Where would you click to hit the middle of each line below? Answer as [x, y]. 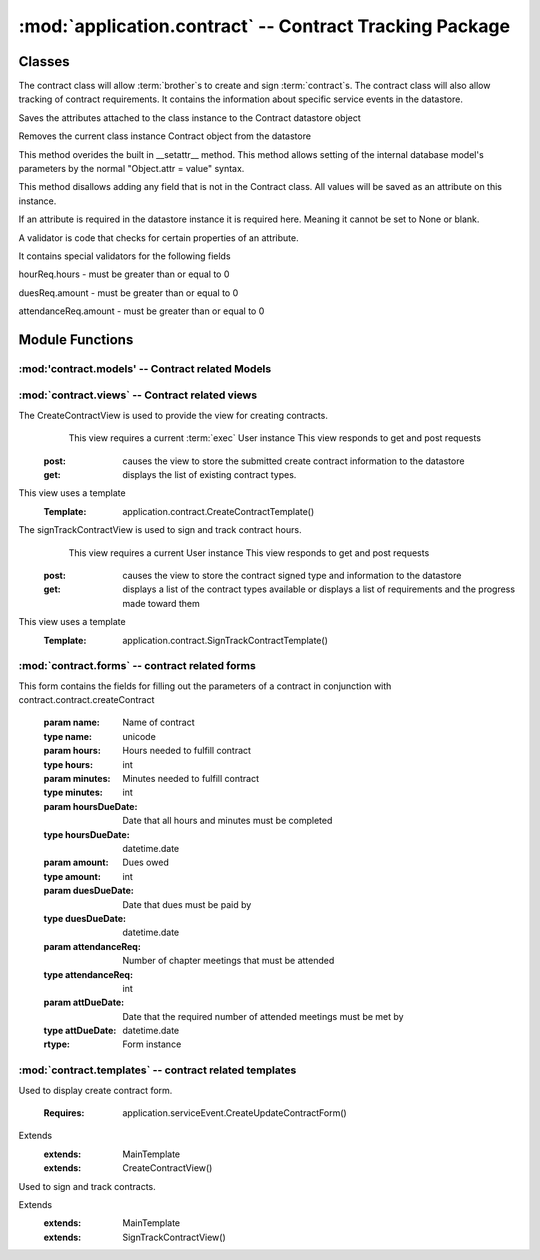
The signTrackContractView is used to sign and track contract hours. [160, 530]
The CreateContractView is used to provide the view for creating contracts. [173, 415]
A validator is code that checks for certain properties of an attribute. [158, 237]
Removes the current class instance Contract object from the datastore [165, 136]
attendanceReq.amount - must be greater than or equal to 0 [141, 311]
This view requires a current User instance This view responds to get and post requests [249, 552]
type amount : [72, 876]
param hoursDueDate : [90, 806]
